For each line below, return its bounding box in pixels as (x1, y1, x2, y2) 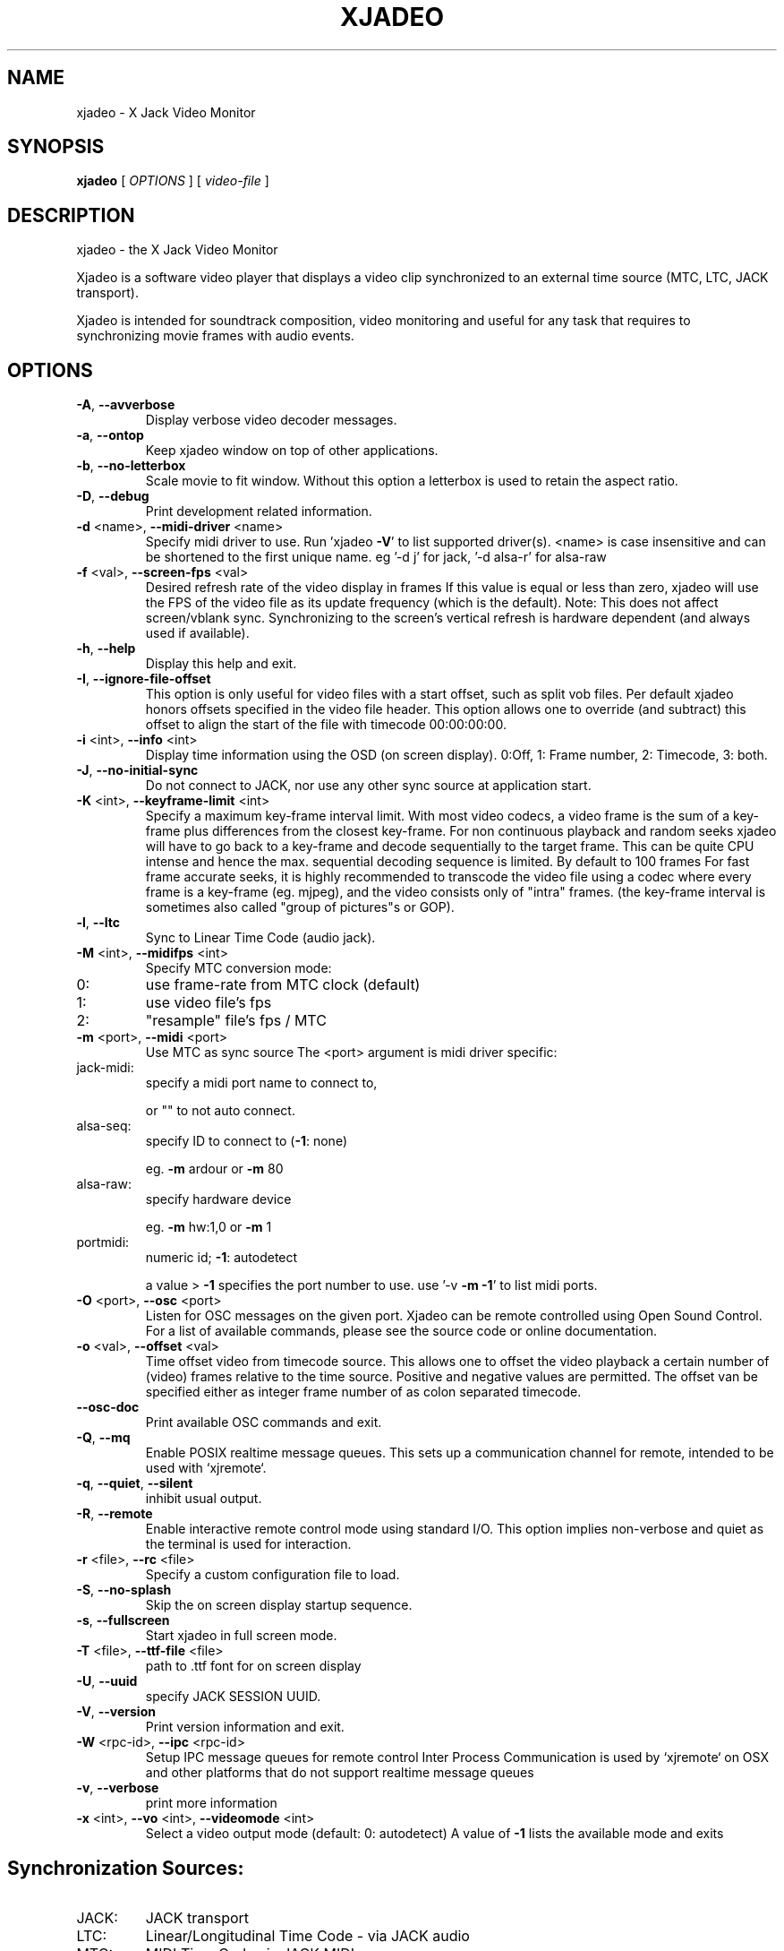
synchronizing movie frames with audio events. (76, 328, 354, 344)
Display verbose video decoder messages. (145, 412, 397, 428)
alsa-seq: (76, 1118, 132, 1134)
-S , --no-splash (76, 1582, 172, 1598)
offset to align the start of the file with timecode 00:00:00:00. (145, 717, 507, 733)
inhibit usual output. (145, 1491, 262, 1507)
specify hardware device (145, 1191, 292, 1208)
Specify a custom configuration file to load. (145, 1567, 400, 1583)
